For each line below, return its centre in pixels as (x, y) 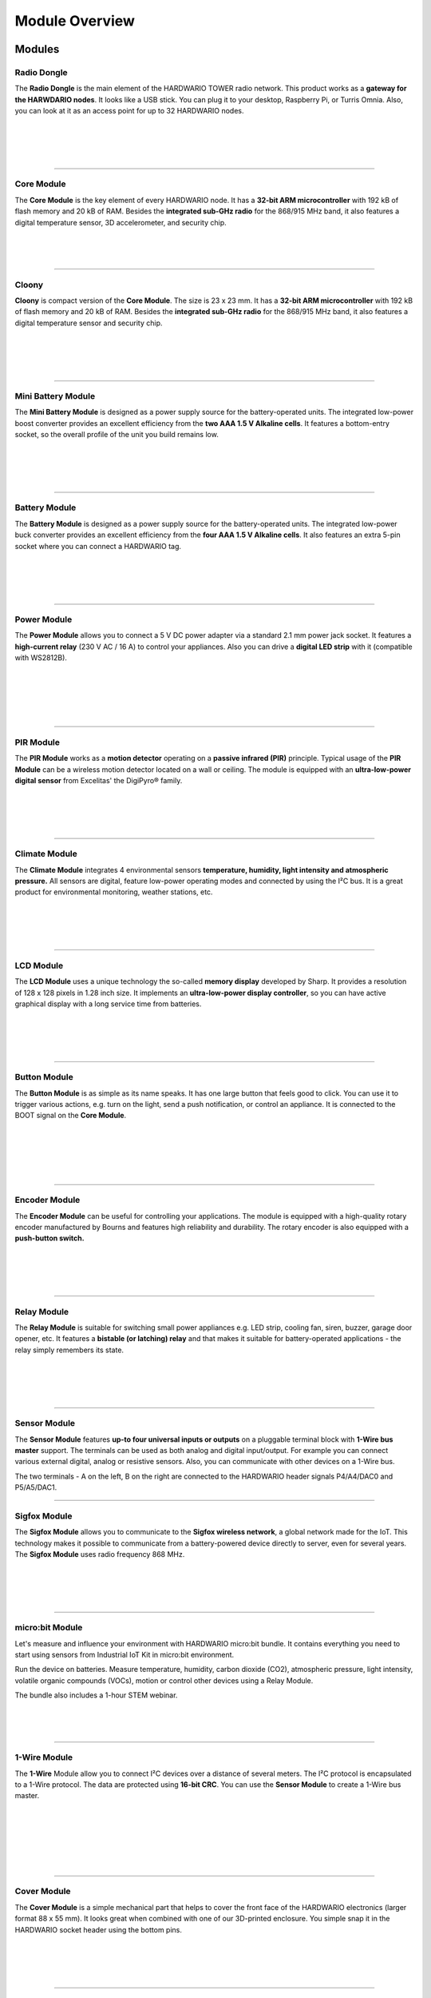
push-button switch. (49, 1238)
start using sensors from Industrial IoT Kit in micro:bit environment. (125, 1655)
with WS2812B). (41, 658)
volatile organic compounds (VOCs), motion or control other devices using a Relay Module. (164, 1680)
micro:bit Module (49, 1628)
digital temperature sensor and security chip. (89, 323)
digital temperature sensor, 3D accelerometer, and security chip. (121, 222)
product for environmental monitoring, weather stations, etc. (114, 892)
